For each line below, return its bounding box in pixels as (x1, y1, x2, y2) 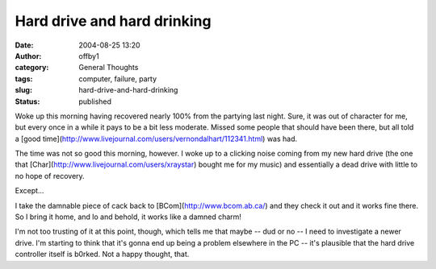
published (78, 97, 112, 106)
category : (15, 63, 49, 72)
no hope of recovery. (15, 171, 85, 180)
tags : (15, 73, 33, 84)
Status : (15, 97, 40, 106)
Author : (15, 51, 42, 60)
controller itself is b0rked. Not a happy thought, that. (15, 250, 190, 259)
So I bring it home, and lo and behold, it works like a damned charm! (15, 212, 242, 221)
